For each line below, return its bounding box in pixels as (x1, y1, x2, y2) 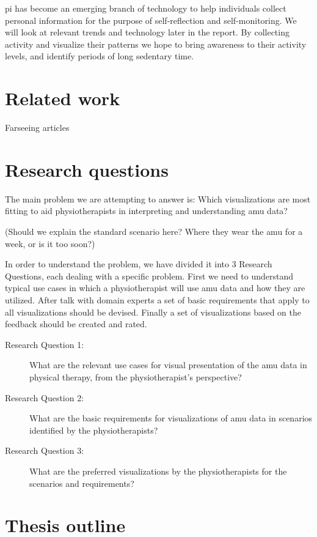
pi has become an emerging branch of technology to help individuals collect (5, 2, 286, 14)
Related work (5, 86, 120, 111)
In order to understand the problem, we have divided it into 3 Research (5, 257, 272, 270)
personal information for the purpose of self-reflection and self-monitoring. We (5, 13, 297, 26)
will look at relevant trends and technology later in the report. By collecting (5, 26, 290, 39)
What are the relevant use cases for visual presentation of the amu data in (29, 358, 307, 371)
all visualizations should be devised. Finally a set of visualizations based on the (5, 305, 301, 318)
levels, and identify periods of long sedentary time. (5, 50, 194, 62)
